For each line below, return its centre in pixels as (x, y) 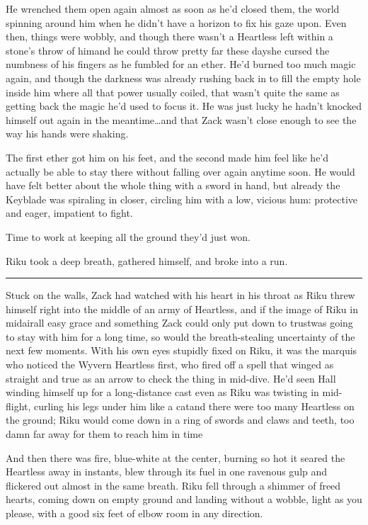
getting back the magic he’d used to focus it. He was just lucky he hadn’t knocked (184, 106)
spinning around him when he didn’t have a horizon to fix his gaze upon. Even (176, 22)
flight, (18, 406)
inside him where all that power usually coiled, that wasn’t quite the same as (173, 92)
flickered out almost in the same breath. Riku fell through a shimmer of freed (173, 485)
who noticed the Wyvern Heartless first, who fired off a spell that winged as (170, 365)
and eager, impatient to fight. (69, 213)
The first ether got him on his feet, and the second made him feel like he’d (167, 157)
